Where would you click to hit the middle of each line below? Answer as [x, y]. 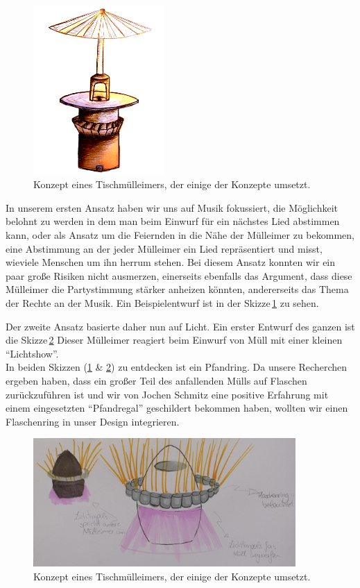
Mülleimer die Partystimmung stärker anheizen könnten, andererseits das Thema [177, 289]
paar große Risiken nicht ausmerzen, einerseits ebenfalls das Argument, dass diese [179, 275]
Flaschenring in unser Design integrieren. [93, 421]
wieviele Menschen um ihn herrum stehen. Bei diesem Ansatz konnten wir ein [171, 262]
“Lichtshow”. [32, 353]
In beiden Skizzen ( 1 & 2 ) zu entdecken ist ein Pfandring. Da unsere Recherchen [177, 367]
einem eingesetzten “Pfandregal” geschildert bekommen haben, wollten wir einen [177, 408]
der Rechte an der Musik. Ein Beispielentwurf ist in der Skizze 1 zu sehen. [162, 303]
